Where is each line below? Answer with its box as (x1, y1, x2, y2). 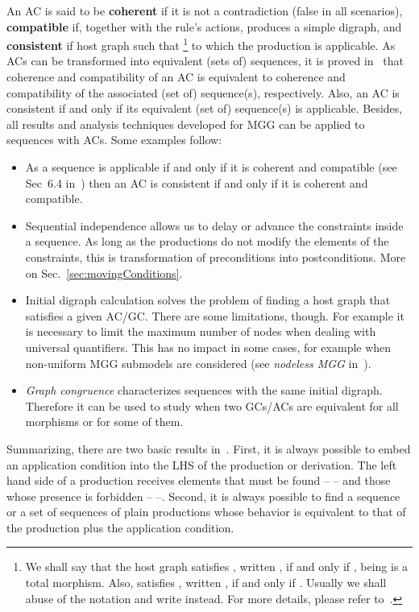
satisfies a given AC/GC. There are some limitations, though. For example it (25, 307, 404, 324)
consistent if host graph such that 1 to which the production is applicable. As (6, 35, 396, 53)
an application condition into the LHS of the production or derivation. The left (6, 456, 397, 473)
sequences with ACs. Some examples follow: (6, 131, 222, 148)
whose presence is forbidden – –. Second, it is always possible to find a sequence (6, 487, 400, 504)
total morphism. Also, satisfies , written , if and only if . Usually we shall (25, 574, 387, 591)
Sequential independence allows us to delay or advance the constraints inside (25, 217, 404, 234)
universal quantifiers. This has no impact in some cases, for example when (25, 338, 392, 355)
